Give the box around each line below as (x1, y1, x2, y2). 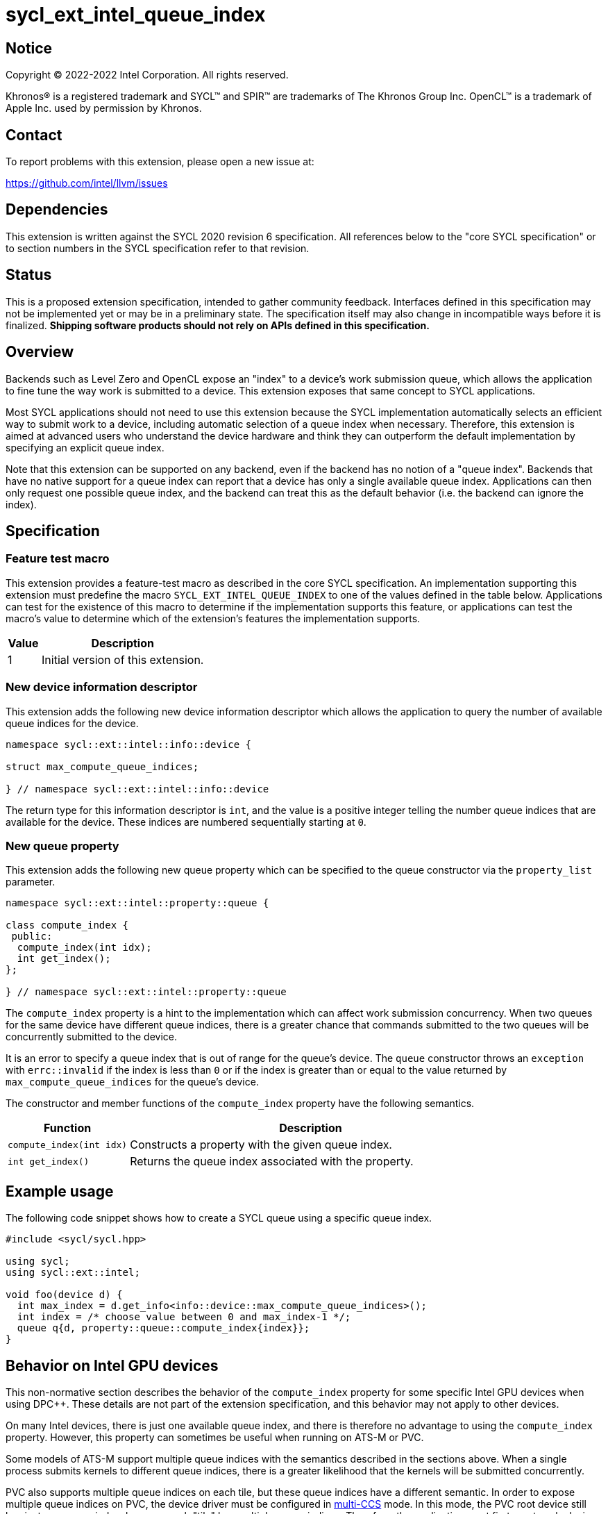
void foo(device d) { (6, 1289, 123, 1301)
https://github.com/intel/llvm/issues (6, 177, 168, 190)
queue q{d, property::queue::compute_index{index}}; (17, 1322, 310, 1334)
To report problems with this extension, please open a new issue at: (6, 156, 314, 168)
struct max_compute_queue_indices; (6, 760, 199, 772)
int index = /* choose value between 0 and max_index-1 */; (17, 1311, 351, 1323)
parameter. (6, 876, 56, 888)
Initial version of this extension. (42, 652, 204, 667)
